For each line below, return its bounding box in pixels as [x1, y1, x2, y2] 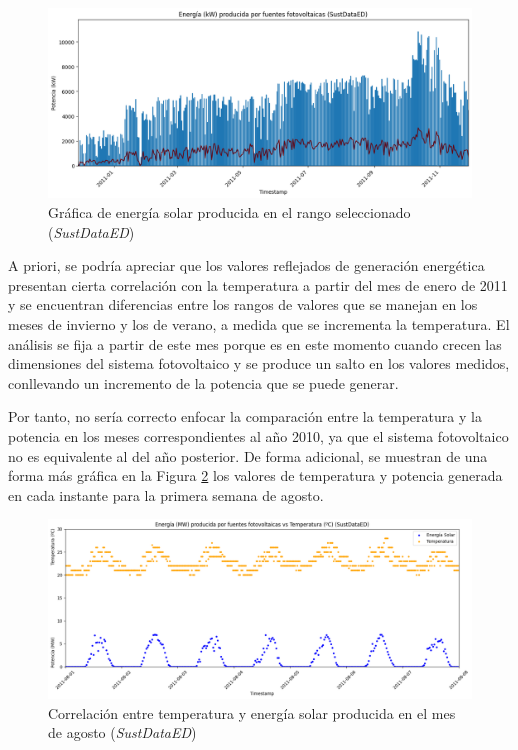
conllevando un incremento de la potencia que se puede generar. [8, 372, 399, 393]
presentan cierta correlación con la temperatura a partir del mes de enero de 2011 [8, 274, 508, 295]
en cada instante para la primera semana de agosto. [8, 484, 324, 505]
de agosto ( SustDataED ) [48, 722, 197, 743]
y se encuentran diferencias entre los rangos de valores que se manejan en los [8, 294, 478, 315]
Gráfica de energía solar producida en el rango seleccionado [48, 202, 411, 223]
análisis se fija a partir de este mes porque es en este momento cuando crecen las [8, 333, 502, 354]
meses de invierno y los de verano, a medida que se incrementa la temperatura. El [8, 314, 510, 335]
